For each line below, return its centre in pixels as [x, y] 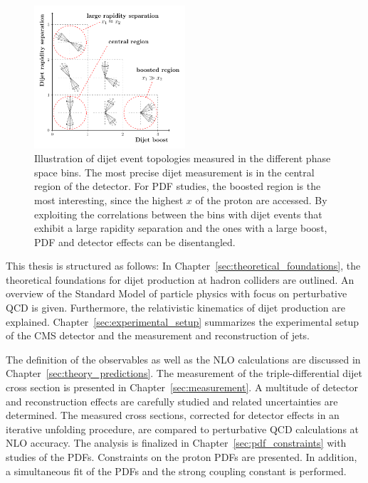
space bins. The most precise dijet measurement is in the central [174, 172]
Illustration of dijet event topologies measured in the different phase [183, 158]
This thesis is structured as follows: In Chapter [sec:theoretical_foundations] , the [183, 266]
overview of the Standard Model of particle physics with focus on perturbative [177, 293]
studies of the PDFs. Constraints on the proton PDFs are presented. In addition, [182, 457]
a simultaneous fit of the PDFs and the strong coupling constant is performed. [176, 471]
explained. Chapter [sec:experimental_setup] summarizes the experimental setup [182, 321]
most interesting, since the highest [109, 200]
